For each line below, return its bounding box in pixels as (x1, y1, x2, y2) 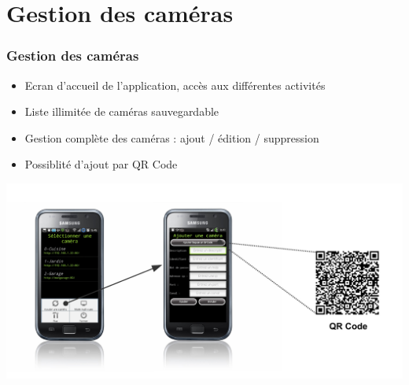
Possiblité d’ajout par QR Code (24, 156, 178, 172)
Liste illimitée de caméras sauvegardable (24, 103, 219, 120)
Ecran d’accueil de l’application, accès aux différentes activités (24, 76, 326, 93)
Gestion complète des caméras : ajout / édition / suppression (24, 129, 319, 146)
